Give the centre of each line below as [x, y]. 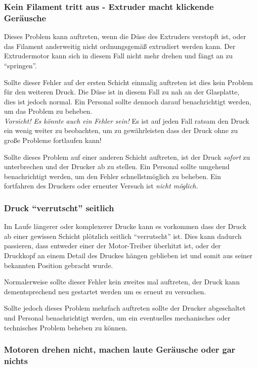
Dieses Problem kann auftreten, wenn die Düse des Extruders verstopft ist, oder [125, 36]
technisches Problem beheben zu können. [66, 327]
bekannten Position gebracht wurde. [59, 265]
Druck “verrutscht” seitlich [59, 207]
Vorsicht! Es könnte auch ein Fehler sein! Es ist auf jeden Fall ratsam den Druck [127, 120]
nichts [16, 361]
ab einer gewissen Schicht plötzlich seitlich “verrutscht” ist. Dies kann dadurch [123, 236]
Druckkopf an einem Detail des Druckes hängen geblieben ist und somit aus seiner [128, 255]
